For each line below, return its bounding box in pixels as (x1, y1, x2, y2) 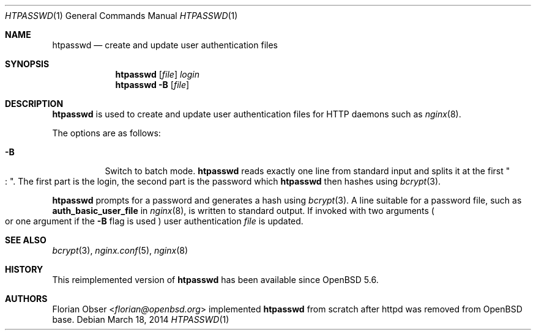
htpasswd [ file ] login (115, 69, 199, 79)
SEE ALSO (5, 235, 47, 245)
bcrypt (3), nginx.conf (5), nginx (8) (52, 245, 188, 256)
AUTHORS (5, 293, 48, 304)
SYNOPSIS (5, 59, 50, 69)
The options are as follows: (52, 128, 161, 138)
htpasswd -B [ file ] (115, 79, 190, 90)
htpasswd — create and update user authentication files (52, 40, 278, 50)
